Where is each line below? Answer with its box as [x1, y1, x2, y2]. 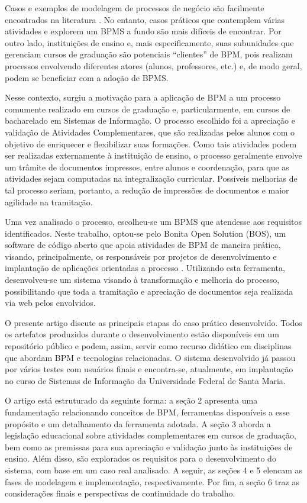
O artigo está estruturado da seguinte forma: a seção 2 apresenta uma [5, 394, 258, 407]
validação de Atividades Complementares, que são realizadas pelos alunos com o [5, 125, 295, 138]
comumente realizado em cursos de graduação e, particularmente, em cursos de [5, 102, 290, 115]
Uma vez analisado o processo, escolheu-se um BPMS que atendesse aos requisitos [5, 215, 302, 228]
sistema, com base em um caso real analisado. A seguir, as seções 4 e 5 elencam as [5, 463, 303, 476]
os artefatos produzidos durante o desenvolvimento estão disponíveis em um [5, 328, 279, 340]
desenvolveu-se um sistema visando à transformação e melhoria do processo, [5, 273, 280, 286]
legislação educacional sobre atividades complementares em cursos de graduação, [5, 429, 296, 441]
